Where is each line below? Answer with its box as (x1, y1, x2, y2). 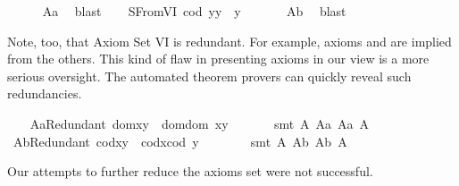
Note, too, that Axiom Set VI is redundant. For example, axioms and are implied (7, 31, 452, 50)
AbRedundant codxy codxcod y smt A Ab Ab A (13, 131, 347, 150)
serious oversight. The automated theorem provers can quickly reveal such (7, 66, 412, 85)
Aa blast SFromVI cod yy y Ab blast (42, 2, 346, 20)
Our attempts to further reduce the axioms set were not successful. (7, 162, 373, 181)
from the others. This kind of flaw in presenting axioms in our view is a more (7, 49, 430, 68)
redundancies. (7, 84, 82, 103)
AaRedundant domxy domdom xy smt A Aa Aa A (29, 114, 370, 132)
